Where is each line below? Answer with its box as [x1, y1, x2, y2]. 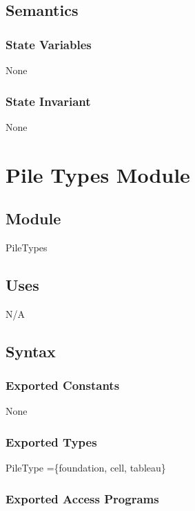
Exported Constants [6, 377, 120, 394]
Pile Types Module [6, 160, 190, 188]
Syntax [6, 340, 56, 361]
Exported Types [6, 433, 97, 450]
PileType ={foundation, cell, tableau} [6, 460, 166, 475]
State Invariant [6, 92, 91, 109]
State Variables [6, 35, 92, 53]
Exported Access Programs [6, 490, 159, 507]
